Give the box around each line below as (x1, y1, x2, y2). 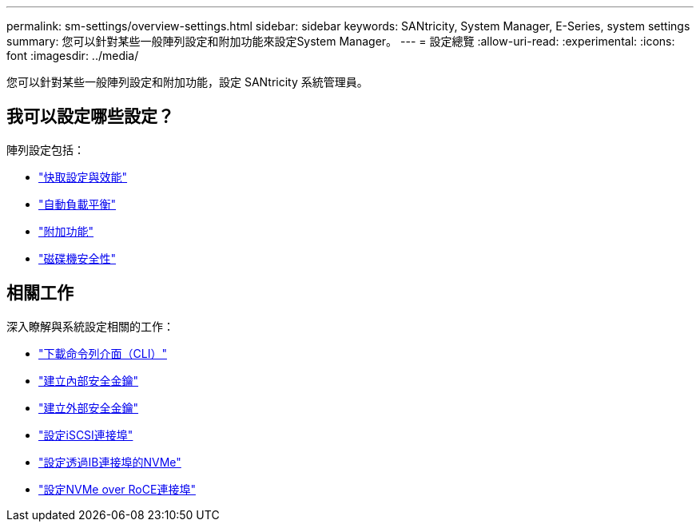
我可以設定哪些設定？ (6, 106, 174, 127)
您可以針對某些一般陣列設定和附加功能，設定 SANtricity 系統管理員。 (6, 75, 368, 89)
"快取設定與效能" (38, 169, 128, 184)
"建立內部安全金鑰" (38, 373, 139, 387)
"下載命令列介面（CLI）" (38, 346, 167, 360)
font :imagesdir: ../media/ (6, 49, 139, 62)
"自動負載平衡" (38, 197, 117, 211)
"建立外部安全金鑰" (38, 400, 139, 415)
